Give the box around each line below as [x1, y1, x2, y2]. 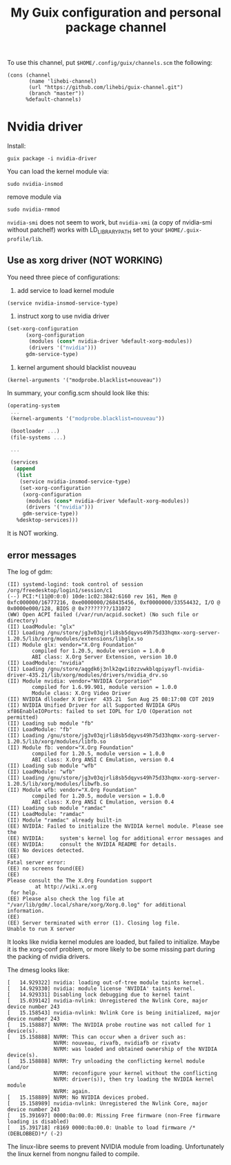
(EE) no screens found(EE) [7, 865, 85, 872]
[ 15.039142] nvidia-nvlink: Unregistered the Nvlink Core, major [7, 997, 208, 1004]
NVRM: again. [53, 1088, 91, 1095]
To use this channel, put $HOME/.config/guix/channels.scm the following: [7, 59, 212, 67]
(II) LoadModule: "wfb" [7, 768, 76, 775]
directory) [7, 617, 39, 624]
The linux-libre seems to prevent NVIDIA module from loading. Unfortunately [7, 1142, 225, 1150]
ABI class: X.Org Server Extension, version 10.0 [32, 653, 177, 661]
